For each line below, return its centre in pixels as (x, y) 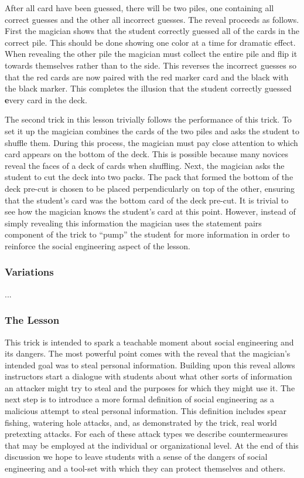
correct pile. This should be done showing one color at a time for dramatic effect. (150, 42)
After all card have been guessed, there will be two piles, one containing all (139, 8)
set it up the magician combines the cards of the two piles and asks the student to (152, 130)
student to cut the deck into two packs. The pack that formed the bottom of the (149, 177)
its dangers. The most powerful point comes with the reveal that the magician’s (148, 353)
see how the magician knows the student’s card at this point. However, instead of (150, 211)
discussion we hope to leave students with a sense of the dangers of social (136, 457)
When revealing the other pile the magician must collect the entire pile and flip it (151, 54)
